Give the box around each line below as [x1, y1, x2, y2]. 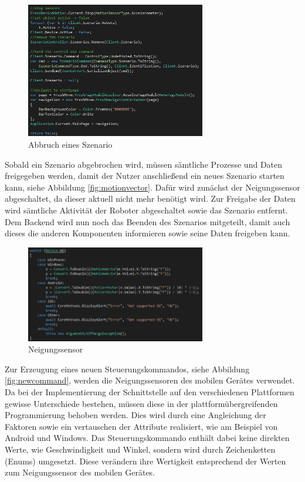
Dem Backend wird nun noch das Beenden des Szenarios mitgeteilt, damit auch [5, 215, 290, 228]
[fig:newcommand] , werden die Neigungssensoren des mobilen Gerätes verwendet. [5, 374, 295, 386]
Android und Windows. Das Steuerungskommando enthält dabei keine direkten [5, 432, 290, 444]
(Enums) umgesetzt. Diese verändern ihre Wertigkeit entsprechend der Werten [5, 454, 286, 467]
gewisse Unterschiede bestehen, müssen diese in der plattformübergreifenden [5, 397, 278, 409]
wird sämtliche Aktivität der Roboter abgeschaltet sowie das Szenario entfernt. [5, 203, 288, 216]
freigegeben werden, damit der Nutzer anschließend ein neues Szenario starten [5, 169, 284, 182]
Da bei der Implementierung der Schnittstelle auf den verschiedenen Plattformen [5, 386, 294, 398]
